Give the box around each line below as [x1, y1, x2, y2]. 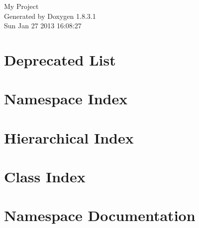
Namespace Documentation [4, 205, 196, 226]
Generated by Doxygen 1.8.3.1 [4, 10, 96, 21]
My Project [4, 1, 39, 11]
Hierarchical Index [4, 127, 134, 148]
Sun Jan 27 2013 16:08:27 [4, 20, 82, 31]
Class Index [4, 166, 86, 187]
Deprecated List [4, 49, 116, 70]
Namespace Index [4, 88, 128, 109]
